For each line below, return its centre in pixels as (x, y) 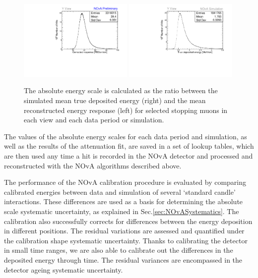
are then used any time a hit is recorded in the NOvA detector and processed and (129, 155)
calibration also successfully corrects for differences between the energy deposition (128, 221)
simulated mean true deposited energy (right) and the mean (115, 100)
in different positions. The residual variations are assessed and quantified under (124, 231)
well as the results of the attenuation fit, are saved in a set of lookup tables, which (129, 146)
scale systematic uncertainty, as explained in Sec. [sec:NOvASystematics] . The (122, 211)
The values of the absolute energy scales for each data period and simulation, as (126, 136)
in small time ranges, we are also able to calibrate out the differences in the (119, 250)
